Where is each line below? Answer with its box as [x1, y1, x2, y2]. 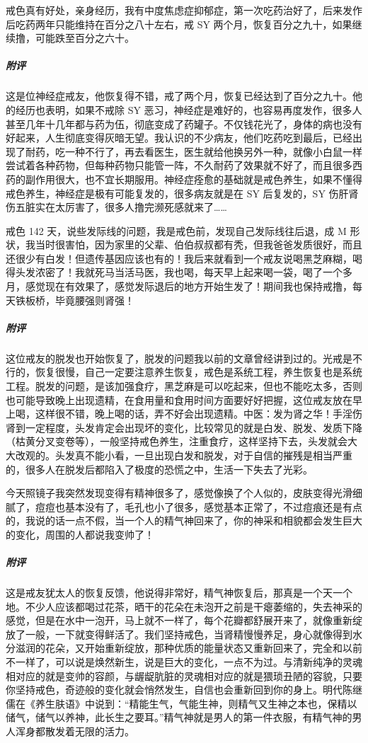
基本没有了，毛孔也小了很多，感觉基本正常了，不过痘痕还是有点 [64, 499, 362, 514]
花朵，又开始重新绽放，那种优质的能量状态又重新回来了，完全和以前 [45, 640, 362, 655]
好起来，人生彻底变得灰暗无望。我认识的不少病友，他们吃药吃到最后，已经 [6, 130, 352, 145]
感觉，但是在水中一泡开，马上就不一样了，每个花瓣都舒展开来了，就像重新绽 [6, 613, 362, 628]
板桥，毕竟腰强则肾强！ [25, 292, 134, 307]
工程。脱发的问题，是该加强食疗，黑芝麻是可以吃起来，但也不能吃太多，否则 [6, 379, 362, 393]
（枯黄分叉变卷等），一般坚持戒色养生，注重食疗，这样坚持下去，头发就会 [6, 434, 347, 449]
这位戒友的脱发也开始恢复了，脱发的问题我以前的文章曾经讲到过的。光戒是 [6, 350, 352, 365]
